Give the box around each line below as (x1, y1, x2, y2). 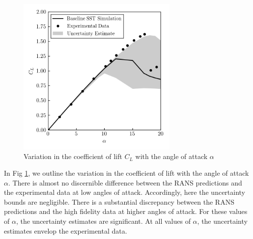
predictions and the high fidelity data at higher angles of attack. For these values (4, 206, 248, 216)
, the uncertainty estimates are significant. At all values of (16, 215, 191, 226)
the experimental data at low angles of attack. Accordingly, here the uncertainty (4, 187, 246, 197)
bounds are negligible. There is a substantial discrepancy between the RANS (4, 196, 234, 207)
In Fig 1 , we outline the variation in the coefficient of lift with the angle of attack (4, 167, 249, 178)
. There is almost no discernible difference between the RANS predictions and (8, 177, 242, 187)
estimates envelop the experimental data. (4, 225, 127, 236)
